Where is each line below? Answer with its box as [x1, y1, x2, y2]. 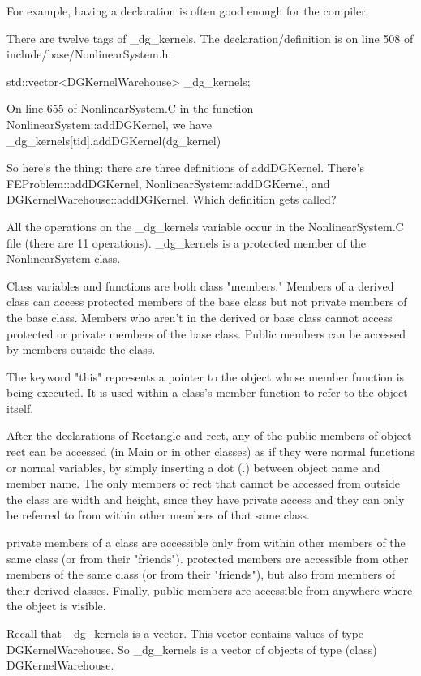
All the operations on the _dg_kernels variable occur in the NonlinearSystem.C [6, 217, 404, 235]
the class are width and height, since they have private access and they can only [6, 490, 405, 507]
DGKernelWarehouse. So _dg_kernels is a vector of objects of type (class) [6, 640, 377, 657]
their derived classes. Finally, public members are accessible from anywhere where [6, 581, 413, 598]
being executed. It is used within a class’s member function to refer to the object [6, 384, 408, 401]
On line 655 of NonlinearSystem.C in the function [6, 100, 254, 117]
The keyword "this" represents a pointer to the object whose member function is [6, 368, 405, 385]
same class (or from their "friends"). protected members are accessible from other [6, 549, 409, 566]
